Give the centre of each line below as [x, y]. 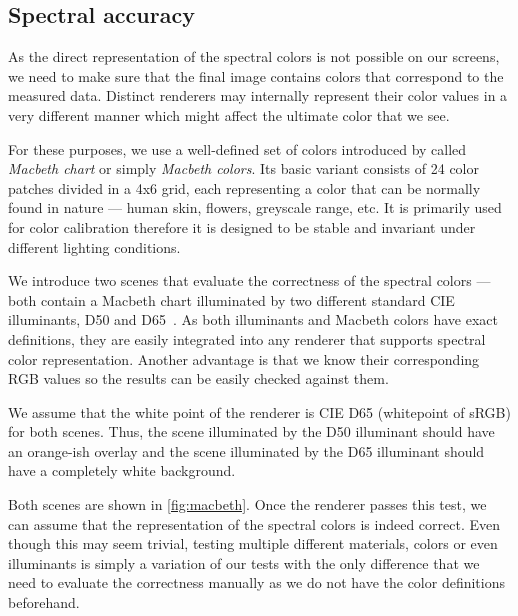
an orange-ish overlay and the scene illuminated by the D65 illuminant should [246, 450]
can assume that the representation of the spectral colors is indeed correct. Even [254, 523]
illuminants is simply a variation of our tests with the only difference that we [244, 562]
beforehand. [44, 602]
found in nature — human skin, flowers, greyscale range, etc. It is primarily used [255, 207]
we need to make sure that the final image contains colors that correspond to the [256, 75]
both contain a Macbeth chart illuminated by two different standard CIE [231, 299]
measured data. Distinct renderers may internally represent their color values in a [258, 95]
